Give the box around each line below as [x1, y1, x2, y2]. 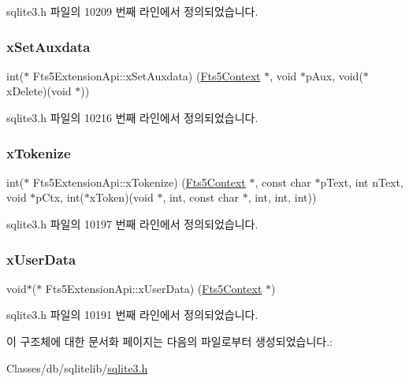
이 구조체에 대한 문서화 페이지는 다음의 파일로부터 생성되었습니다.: [6, 333, 333, 349]
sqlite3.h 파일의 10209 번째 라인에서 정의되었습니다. [6, 3, 258, 19]
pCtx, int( [35, 189, 84, 206]
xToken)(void [89, 189, 154, 206]
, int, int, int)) [247, 189, 317, 206]
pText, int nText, [320, 173, 403, 190]
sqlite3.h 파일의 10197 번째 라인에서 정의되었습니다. [6, 216, 258, 232]
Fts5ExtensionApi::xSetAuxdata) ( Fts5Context [32, 67, 261, 83]
